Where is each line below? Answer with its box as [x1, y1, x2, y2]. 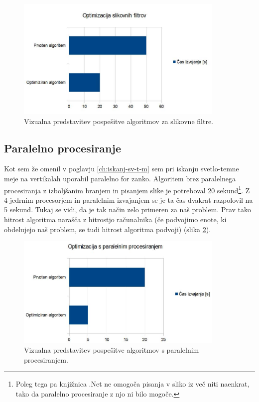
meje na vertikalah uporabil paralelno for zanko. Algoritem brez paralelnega [4, 173, 236, 183]
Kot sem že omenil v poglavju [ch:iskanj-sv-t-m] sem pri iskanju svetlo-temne [4, 163, 239, 174]
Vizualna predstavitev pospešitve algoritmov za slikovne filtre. [24, 116, 213, 126]
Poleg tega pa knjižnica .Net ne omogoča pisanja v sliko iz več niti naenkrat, [15, 379, 250, 389]
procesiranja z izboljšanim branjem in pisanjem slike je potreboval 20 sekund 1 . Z [4, 183, 250, 195]
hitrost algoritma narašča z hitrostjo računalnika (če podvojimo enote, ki [4, 214, 227, 225]
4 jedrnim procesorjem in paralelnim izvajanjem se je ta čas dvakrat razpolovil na [4, 194, 253, 205]
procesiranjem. [24, 354, 68, 365]
